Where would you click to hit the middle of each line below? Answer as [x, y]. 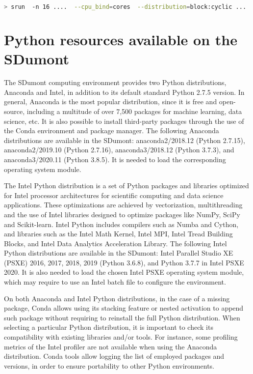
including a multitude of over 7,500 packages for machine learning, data [134, 111]
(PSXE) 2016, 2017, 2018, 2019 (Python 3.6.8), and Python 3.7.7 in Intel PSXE [124, 262]
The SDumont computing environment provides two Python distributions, [115, 82]
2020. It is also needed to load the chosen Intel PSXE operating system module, [124, 272]
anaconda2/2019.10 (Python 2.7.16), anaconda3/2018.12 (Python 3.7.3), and [119, 150]
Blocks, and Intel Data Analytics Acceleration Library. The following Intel [115, 243]
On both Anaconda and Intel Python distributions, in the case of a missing [117, 298]
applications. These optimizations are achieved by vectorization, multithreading [123, 205]
